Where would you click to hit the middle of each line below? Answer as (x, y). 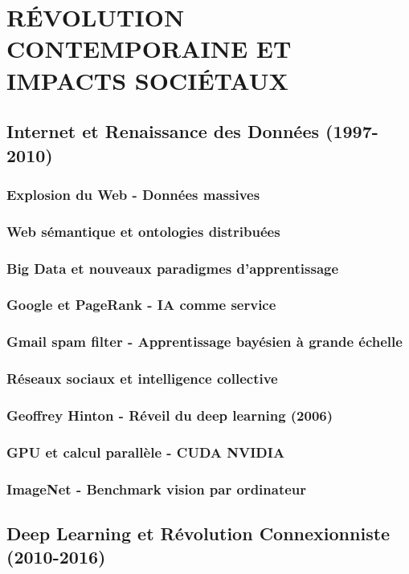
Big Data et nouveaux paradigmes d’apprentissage (173, 268)
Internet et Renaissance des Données (163, 131)
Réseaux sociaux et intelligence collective (142, 379)
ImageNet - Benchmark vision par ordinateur (157, 489)
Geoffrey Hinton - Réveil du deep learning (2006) (170, 415)
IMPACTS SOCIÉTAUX (147, 80)
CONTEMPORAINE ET (149, 49)
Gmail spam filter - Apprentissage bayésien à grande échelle (204, 342)
